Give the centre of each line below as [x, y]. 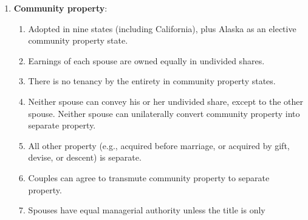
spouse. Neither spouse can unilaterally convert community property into [164, 113]
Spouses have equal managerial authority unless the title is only [147, 210]
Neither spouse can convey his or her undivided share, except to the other [166, 101]
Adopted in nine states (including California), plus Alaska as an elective [162, 28]
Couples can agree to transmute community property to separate [149, 177]
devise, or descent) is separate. [85, 157]
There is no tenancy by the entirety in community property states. [152, 81]
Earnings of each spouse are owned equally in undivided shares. [146, 60]
